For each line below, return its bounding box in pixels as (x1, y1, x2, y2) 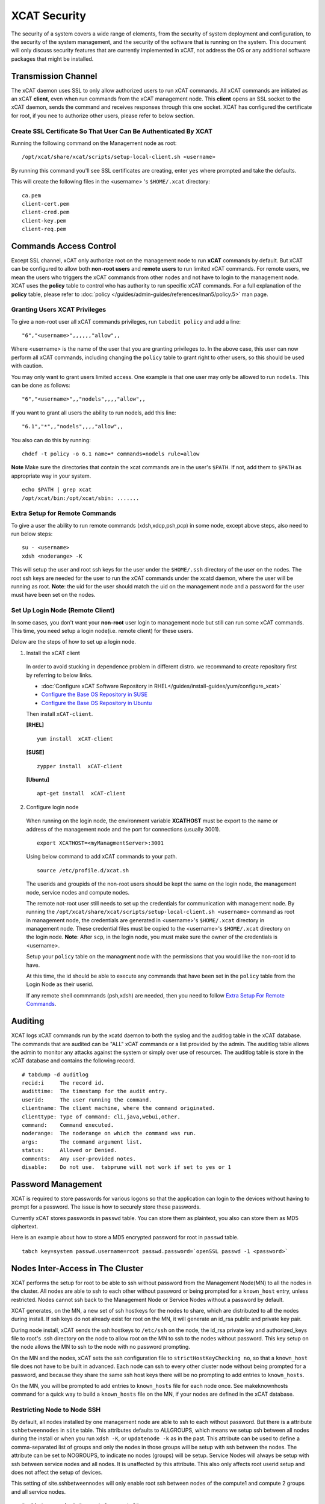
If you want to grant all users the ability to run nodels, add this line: (11, 409, 177, 416)
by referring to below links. (26, 671, 93, 679)
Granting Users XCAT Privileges (11, 306, 107, 314)
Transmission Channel (11, 71, 97, 81)
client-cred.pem (22, 209, 70, 216)
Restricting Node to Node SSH (11, 1405, 101, 1414)
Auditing (11, 1016, 45, 1026)
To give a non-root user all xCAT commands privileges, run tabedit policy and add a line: (11, 318, 241, 325)
